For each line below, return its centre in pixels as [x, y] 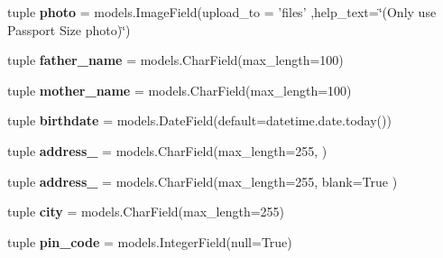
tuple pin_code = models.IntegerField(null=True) [150, 241]
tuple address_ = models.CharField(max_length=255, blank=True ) [203, 181]
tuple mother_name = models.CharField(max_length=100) [180, 90]
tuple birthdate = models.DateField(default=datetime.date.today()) [199, 120]
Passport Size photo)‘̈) [69, 29]
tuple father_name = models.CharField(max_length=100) [175, 60]
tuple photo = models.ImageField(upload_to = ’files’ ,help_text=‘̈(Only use [222, 12]
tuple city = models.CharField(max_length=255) [146, 212]
